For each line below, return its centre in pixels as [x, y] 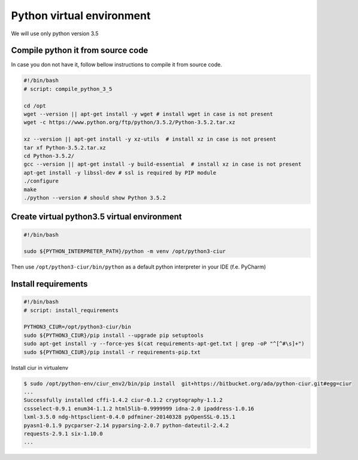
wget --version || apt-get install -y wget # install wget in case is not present [148, 114]
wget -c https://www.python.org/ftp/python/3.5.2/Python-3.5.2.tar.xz [130, 122]
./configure [41, 181]
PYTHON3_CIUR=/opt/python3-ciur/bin [78, 327]
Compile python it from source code [80, 51]
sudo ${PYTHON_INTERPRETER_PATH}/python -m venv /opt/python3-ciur [125, 252]
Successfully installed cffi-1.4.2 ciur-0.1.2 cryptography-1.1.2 [123, 400]
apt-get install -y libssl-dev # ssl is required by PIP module [120, 173]
